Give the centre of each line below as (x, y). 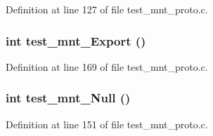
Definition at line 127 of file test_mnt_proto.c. (107, 9)
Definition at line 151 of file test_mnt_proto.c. (107, 124)
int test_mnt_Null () (68, 98)
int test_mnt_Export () (76, 40)
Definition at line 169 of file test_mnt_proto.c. (107, 66)
